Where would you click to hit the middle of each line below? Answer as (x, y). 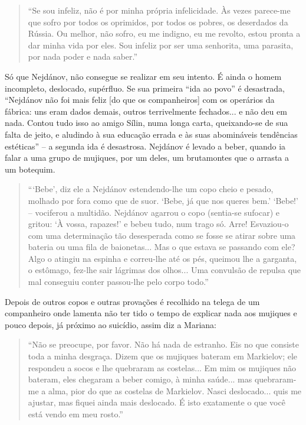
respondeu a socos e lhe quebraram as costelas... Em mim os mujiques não (162, 367)
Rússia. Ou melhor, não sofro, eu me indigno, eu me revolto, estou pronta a (164, 33)
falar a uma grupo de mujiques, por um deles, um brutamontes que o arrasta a (147, 158)
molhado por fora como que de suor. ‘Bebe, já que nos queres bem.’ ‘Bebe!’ (163, 200)
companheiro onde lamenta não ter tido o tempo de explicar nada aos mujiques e (151, 313)
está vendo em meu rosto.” (75, 414)
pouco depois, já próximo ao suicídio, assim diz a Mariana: (111, 324)
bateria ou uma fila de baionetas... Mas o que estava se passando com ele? (162, 247)
